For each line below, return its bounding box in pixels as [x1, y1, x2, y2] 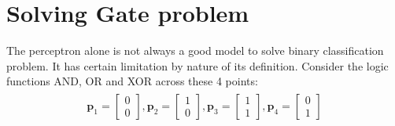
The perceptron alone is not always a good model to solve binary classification [6, 42, 384, 59]
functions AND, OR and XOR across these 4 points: [6, 73, 258, 89]
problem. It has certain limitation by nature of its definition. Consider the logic [6, 57, 389, 74]
